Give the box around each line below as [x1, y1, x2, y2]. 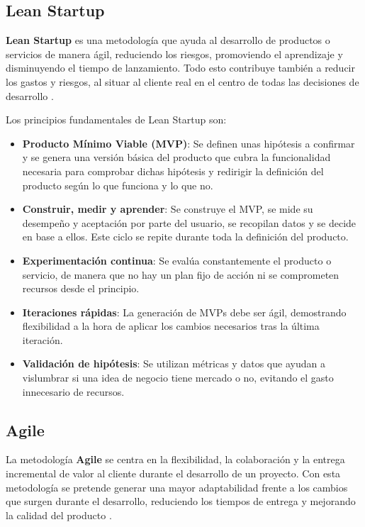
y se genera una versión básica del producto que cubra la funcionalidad [22, 150, 331, 165]
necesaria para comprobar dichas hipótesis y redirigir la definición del [22, 163, 324, 178]
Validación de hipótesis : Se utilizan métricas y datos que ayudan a [22, 356, 325, 371]
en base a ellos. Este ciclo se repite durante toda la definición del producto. [22, 229, 349, 244]
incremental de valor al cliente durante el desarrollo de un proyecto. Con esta [6, 466, 341, 481]
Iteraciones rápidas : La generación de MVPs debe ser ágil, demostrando [22, 304, 347, 319]
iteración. [22, 332, 63, 347]
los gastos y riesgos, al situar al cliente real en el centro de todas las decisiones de [6, 74, 359, 89]
